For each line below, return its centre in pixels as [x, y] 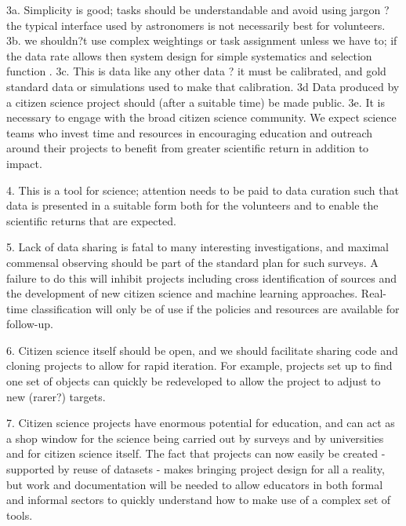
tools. [20, 515]
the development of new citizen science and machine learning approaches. [182, 293]
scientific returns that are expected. [91, 220]
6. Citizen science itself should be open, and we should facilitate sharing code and [202, 350]
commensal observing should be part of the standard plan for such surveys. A [192, 262]
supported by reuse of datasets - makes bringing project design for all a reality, [196, 469]
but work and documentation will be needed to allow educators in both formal [195, 484]
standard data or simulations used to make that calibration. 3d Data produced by [203, 86]
